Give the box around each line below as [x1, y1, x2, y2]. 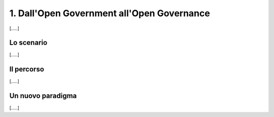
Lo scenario [9, 38, 48, 47]
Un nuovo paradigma [9, 92, 77, 100]
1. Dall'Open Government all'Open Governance [9, 8, 210, 19]
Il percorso [9, 65, 44, 73]
